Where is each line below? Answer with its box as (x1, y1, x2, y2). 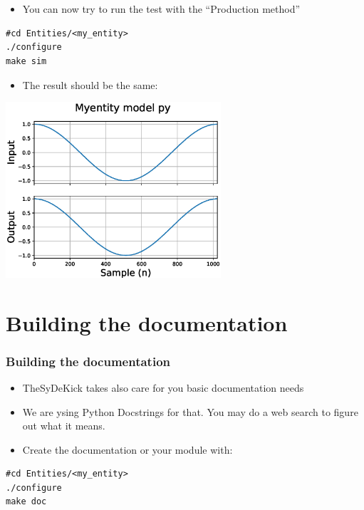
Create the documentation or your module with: (22, 442, 233, 457)
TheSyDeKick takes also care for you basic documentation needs (22, 380, 304, 395)
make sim (6, 56, 47, 66)
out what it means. (22, 418, 105, 433)
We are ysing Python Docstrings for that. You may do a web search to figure (22, 404, 358, 419)
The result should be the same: (22, 77, 158, 92)
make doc (6, 496, 47, 507)
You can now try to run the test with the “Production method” (22, 1, 301, 16)
